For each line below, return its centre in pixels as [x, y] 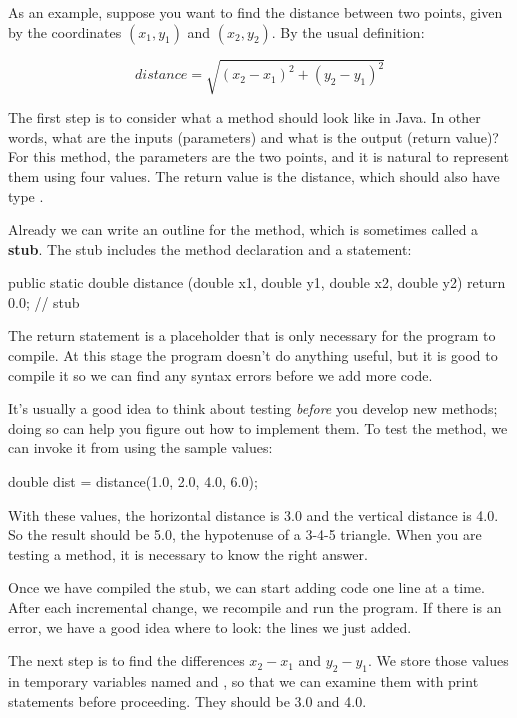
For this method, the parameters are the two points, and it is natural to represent [258, 156]
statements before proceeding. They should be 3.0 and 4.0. [187, 700]
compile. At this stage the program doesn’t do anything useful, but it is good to [253, 355]
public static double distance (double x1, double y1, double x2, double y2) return [257, 282]
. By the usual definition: [348, 31]
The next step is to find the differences [126, 660]
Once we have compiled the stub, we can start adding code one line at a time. [246, 587]
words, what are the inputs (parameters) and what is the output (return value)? [253, 136]
